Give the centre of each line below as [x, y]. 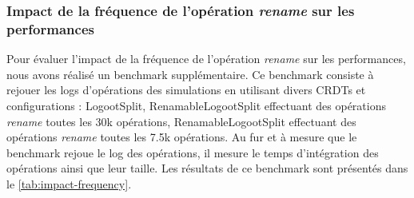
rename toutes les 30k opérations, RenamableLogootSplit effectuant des [181, 121]
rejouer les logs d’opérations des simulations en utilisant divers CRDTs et [186, 90]
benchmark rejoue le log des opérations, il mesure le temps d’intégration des [193, 152]
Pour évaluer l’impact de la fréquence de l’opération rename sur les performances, [206, 59]
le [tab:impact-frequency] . [69, 183]
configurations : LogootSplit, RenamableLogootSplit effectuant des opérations [196, 105]
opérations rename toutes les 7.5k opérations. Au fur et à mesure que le [182, 137]
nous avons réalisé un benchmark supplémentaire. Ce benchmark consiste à [190, 74]
